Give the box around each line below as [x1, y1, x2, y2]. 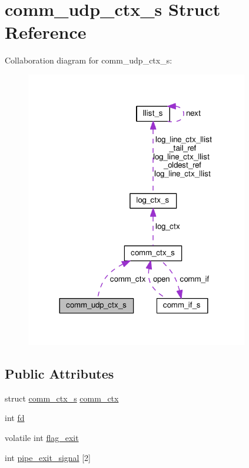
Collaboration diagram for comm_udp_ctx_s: [5, 54, 172, 66]
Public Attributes [5, 364, 114, 382]
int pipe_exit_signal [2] [5, 451, 91, 463]
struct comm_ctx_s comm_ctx [5, 392, 119, 404]
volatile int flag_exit [5, 431, 79, 443]
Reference [5, 20, 87, 44]
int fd [5, 412, 25, 424]
